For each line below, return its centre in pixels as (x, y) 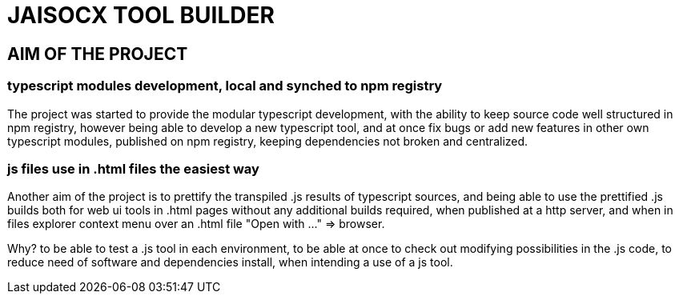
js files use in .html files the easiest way (133, 168)
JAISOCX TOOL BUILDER (141, 15)
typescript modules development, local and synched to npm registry (225, 86)
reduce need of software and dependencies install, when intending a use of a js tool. (230, 262)
